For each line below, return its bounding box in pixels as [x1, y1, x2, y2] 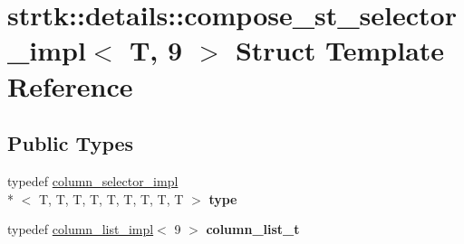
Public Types [7, 129, 134, 157]
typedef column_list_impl [7, 220, 154, 239]
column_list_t [206, 220, 300, 239]
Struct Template [235, 32, 445, 69]
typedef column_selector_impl [7, 171, 179, 190]
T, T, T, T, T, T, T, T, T [38, 189, 184, 208]
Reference [7, 67, 133, 104]
